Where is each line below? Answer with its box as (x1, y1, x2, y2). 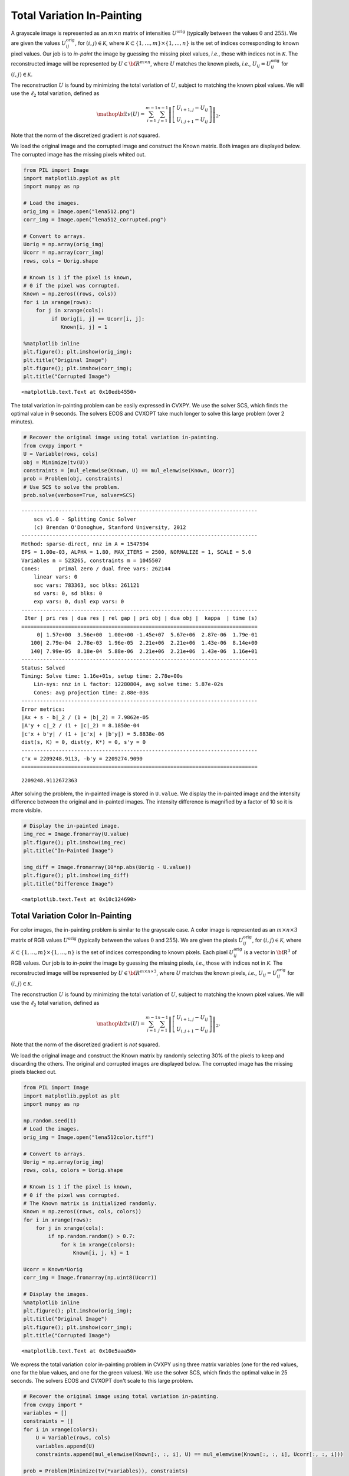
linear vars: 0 (33, 573, 78, 580)
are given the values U (11, 39, 67, 47)
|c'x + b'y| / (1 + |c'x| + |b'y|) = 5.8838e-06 (21, 730, 164, 737)
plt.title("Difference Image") (23, 880, 114, 887)
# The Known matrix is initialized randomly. (23, 1200, 157, 1207)
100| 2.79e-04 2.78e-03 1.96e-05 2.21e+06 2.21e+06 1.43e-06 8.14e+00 (30, 639, 258, 646)
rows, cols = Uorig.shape (23, 257, 98, 264)
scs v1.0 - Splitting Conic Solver (33, 515, 137, 523)
